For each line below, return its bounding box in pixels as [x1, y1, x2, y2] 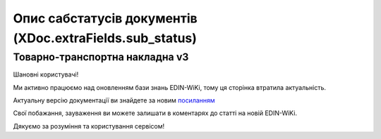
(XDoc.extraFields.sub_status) [13, 30, 198, 46]
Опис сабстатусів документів [13, 11, 198, 26]
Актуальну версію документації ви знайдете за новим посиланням [13, 95, 215, 105]
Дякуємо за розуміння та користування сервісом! [13, 121, 165, 130]
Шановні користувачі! [13, 70, 79, 79]
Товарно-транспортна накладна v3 [13, 51, 189, 63]
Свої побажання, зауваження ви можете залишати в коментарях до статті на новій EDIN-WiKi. [13, 109, 298, 117]
